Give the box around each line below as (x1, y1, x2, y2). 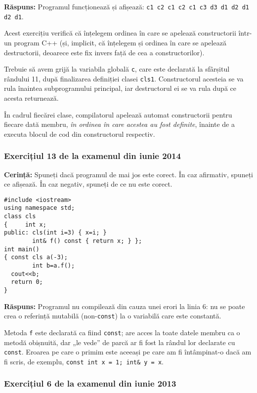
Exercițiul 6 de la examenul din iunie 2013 (4, 377, 176, 390)
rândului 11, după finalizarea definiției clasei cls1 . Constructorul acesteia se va (4, 73, 244, 83)
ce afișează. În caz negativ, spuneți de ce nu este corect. (4, 179, 172, 189)
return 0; (11, 278, 43, 286)
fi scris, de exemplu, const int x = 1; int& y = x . (4, 356, 164, 366)
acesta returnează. (4, 93, 59, 103)
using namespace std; (4, 204, 75, 212)
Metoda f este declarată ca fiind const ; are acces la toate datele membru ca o (4, 327, 240, 337)
